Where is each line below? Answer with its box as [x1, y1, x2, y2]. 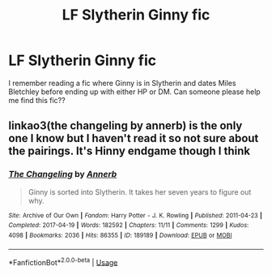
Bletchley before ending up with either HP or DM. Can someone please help [8, 87, 261, 97]
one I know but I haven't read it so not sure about [8, 131, 259, 145]
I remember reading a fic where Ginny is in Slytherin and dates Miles [8, 78, 236, 88]
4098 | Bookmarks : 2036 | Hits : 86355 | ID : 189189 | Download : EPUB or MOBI [8, 231, 232, 239]
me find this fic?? [8, 95, 66, 105]
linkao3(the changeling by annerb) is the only [8, 119, 243, 133]
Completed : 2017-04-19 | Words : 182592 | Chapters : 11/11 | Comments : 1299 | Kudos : [8, 221, 249, 230]
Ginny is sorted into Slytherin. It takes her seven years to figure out [28, 187, 252, 196]
